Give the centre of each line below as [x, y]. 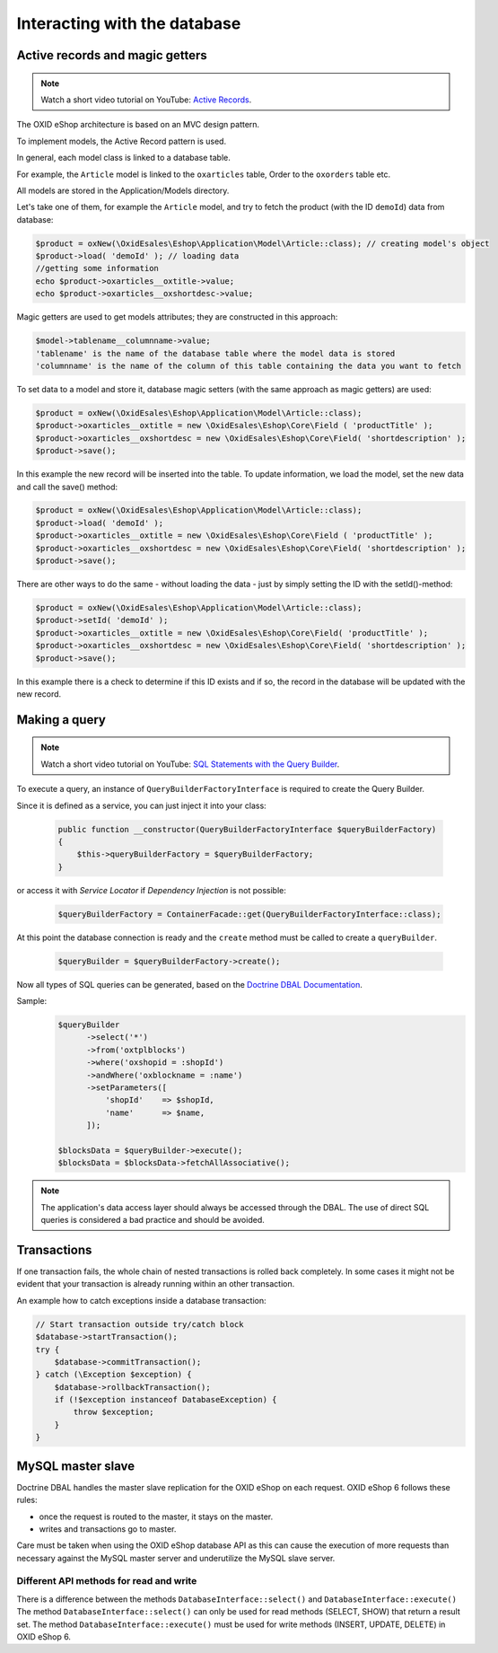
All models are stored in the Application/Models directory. [123, 190]
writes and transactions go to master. [108, 1529]
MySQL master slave [75, 1466]
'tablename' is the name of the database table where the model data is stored [215, 353]
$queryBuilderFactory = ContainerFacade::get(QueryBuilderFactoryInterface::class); [249, 914]
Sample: [32, 1001]
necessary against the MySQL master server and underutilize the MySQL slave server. [176, 1558]
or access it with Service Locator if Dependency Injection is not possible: [152, 890]
